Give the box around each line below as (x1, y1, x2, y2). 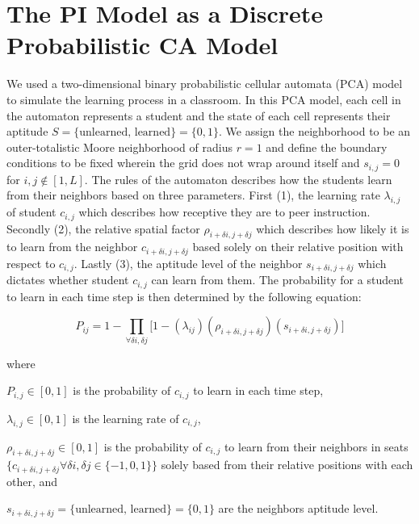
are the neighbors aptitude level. (218, 500, 379, 517)
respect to (6, 254, 56, 271)
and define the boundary (266, 138, 388, 155)
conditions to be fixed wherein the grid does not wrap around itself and (6, 154, 360, 171)
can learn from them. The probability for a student (151, 271, 404, 288)
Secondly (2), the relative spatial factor (6, 220, 200, 237)
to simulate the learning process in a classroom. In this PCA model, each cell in (6, 90, 401, 107)
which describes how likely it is (256, 220, 409, 237)
